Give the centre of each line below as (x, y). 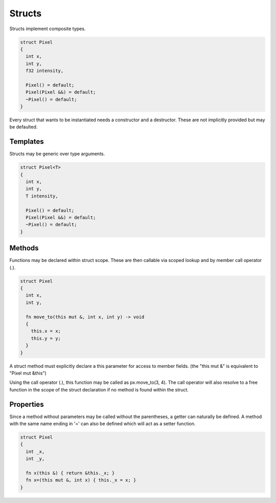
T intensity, (42, 196)
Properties (27, 404)
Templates (27, 141)
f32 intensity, (45, 71)
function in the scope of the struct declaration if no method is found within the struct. (99, 389)
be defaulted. (24, 127)
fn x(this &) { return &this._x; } (70, 473)
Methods (24, 248)
